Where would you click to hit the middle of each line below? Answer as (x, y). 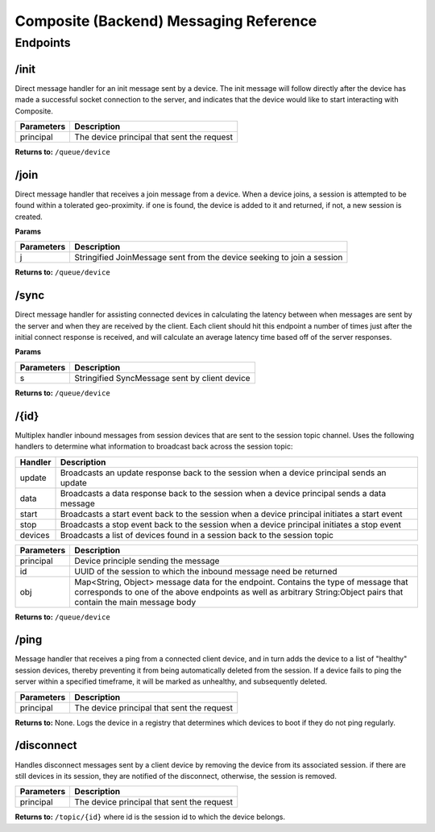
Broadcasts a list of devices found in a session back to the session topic (197, 535)
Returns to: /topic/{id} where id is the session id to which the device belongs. (150, 817)
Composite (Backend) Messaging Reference (166, 21)
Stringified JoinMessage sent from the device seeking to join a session (209, 258)
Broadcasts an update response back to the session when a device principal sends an (223, 473)
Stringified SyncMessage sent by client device (162, 378)
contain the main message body (135, 602)
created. (29, 217)
